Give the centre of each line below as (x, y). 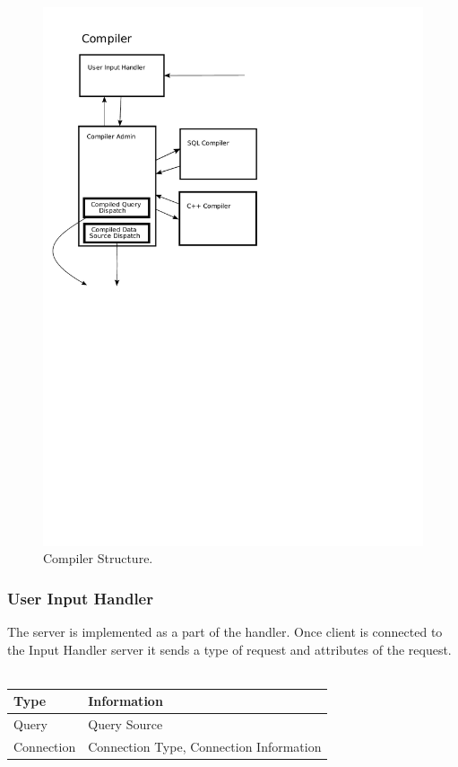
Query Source (125, 724)
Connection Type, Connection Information (205, 747)
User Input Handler (80, 598)
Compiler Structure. (98, 558)
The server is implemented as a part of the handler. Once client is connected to (225, 632)
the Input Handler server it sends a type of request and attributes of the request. (229, 649)
